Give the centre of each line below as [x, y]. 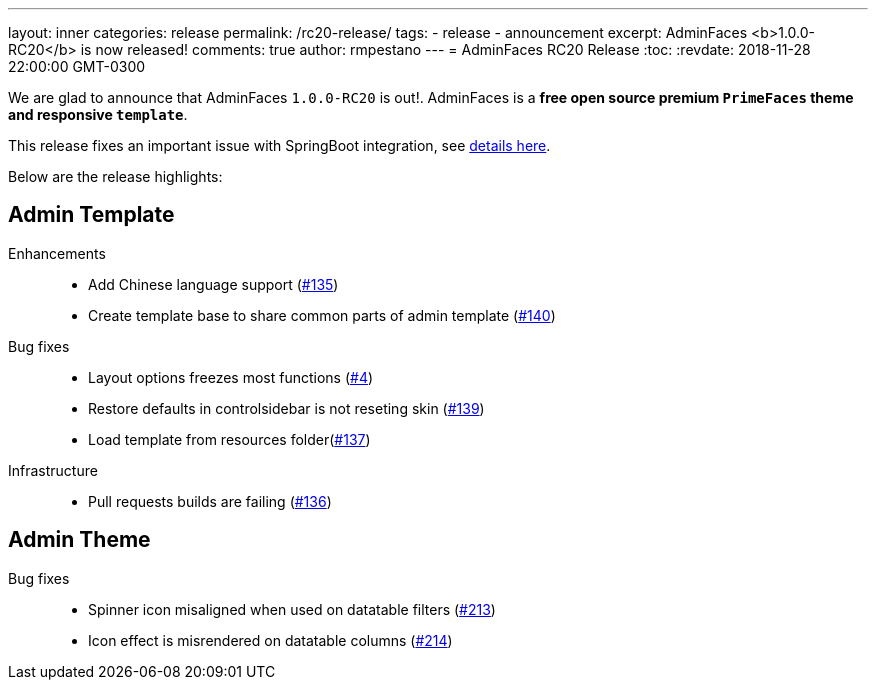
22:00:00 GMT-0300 [77, 66]
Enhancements [57, 253]
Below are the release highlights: [115, 176]
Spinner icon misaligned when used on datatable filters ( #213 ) [292, 609]
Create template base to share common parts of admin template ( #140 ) [322, 315]
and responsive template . [98, 114]
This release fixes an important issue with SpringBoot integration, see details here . [279, 145]
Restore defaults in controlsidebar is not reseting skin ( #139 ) [286, 408]
